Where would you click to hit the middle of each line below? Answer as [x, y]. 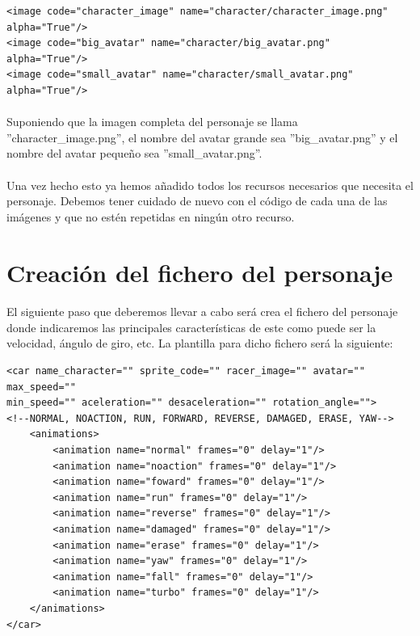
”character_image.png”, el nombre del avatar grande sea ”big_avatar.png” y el [202, 137]
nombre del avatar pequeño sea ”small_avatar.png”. [134, 153]
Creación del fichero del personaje [200, 272]
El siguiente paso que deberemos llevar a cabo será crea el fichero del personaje [202, 312]
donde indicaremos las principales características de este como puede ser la [191, 327]
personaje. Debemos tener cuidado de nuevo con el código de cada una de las [197, 201]
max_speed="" [41, 387]
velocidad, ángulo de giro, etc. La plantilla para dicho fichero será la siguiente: [200, 343]
